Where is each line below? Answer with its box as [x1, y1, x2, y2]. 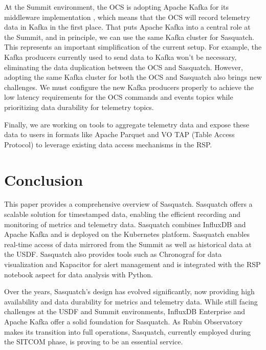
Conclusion [4, 169, 83, 190]
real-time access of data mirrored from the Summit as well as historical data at [4, 238, 252, 249]
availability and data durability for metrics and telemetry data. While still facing [4, 296, 258, 307]
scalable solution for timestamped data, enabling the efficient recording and [4, 209, 240, 220]
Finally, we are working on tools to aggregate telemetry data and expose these [4, 119, 249, 129]
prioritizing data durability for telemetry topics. [4, 101, 154, 112]
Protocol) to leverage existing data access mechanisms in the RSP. [4, 139, 212, 149]
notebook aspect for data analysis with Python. [4, 269, 153, 279]
